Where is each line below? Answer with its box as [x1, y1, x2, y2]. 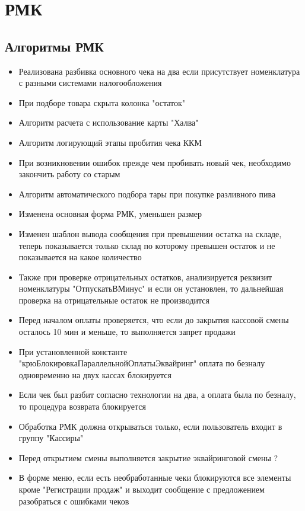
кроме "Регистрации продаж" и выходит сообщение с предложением [18, 483, 265, 496]
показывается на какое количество [18, 251, 142, 263]
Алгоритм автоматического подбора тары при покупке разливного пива [18, 187, 276, 200]
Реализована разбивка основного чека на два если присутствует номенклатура [18, 65, 300, 77]
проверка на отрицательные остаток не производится [18, 293, 209, 306]
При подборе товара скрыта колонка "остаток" [18, 96, 186, 108]
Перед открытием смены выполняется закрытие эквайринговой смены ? [18, 451, 278, 464]
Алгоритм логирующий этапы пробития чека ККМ [18, 136, 202, 148]
